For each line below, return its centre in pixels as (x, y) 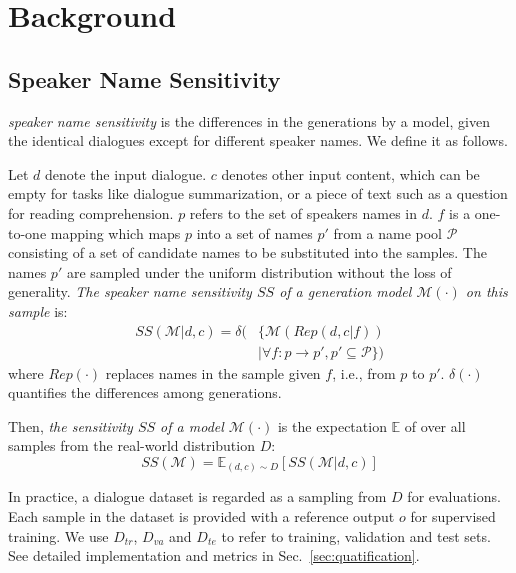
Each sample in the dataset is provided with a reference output (201, 516)
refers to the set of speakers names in (303, 212)
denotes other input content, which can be (350, 173)
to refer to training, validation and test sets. (356, 535)
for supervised (453, 516)
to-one (27, 232)
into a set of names (254, 232)
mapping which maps (115, 232)
